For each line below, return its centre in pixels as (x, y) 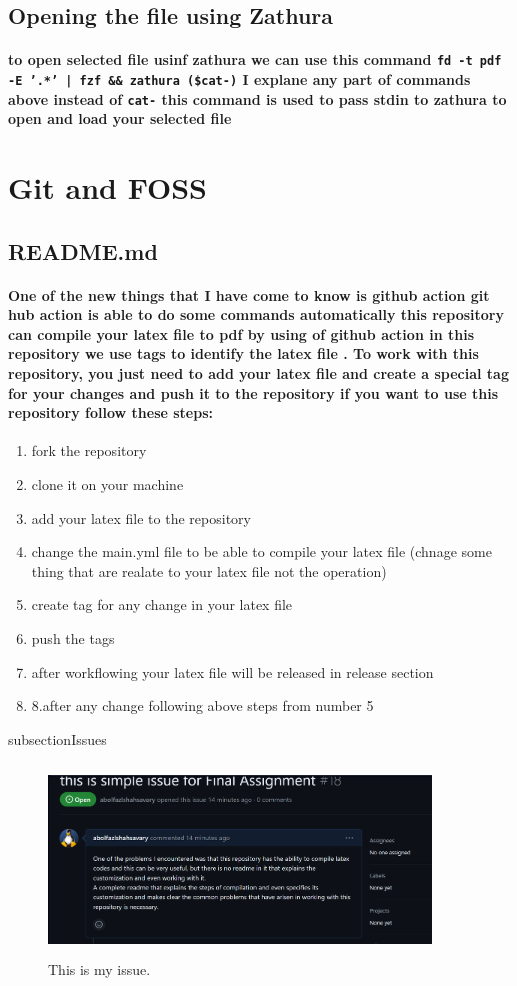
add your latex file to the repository (141, 517)
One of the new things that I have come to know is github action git (249, 294)
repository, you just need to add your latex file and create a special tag (258, 373)
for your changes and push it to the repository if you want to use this (253, 392)
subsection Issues (57, 738)
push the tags (73, 638)
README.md (83, 250)
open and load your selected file (120, 118)
